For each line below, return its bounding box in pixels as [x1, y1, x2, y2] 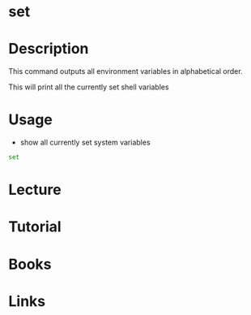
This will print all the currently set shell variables [8, 82, 169, 92]
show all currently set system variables [19, 137, 151, 148]
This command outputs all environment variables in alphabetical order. [8, 67, 243, 76]
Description [8, 40, 89, 58]
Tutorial [8, 218, 62, 236]
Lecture [8, 181, 62, 199]
